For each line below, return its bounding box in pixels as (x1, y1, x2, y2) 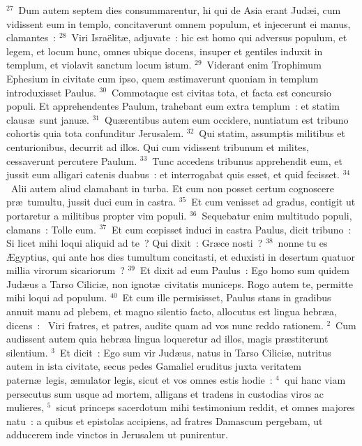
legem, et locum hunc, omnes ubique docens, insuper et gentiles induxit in (6, 43, 323, 58)
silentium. (6, 345, 48, 359)
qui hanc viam (285, 373, 346, 387)
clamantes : (6, 30, 56, 45)
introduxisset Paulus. (6, 85, 96, 99)
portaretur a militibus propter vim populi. (6, 208, 187, 222)
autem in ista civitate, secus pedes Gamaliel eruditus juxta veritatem (6, 359, 301, 373)
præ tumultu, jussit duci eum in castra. (6, 194, 176, 209)
